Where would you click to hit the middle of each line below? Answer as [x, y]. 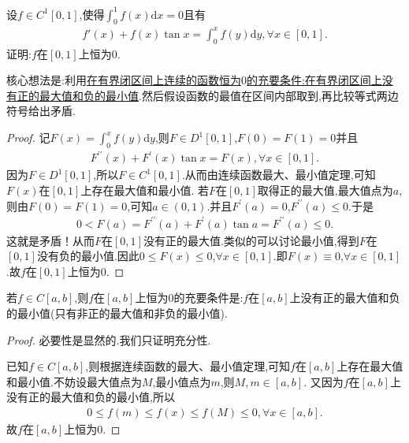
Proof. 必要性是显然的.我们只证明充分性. [109, 339]
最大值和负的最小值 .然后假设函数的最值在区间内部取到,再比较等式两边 [219, 95]
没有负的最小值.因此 [88, 256]
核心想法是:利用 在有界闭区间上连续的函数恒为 [124, 80]
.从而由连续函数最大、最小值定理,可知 [279, 175]
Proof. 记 [28, 137]
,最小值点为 [182, 381]
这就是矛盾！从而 [50, 240]
